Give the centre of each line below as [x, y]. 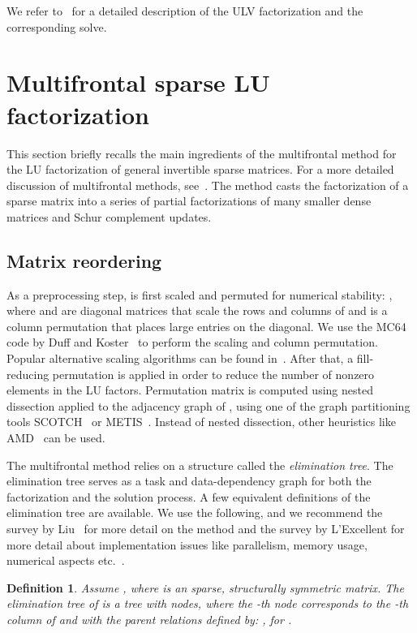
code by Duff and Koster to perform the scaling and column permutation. [192, 342]
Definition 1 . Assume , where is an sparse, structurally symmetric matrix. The [205, 587]
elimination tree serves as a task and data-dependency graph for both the [189, 481]
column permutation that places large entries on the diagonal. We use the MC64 [206, 326]
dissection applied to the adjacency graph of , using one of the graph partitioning [208, 405]
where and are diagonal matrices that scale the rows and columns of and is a [197, 310]
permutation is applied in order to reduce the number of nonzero [213, 374]
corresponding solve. [57, 26]
